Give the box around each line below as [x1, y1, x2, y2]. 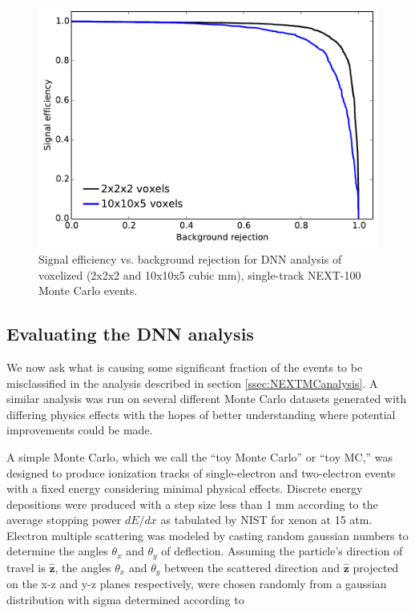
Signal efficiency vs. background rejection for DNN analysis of [38, 250, 342, 267]
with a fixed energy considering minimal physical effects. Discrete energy [6, 480, 363, 497]
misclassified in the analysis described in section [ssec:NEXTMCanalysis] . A [6, 374, 378, 391]
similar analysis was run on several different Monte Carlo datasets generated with [6, 390, 407, 407]
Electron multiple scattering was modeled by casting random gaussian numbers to [6, 526, 409, 543]
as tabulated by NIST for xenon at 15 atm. [160, 511, 373, 528]
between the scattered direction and [163, 559, 340, 575]
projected [353, 559, 399, 575]
